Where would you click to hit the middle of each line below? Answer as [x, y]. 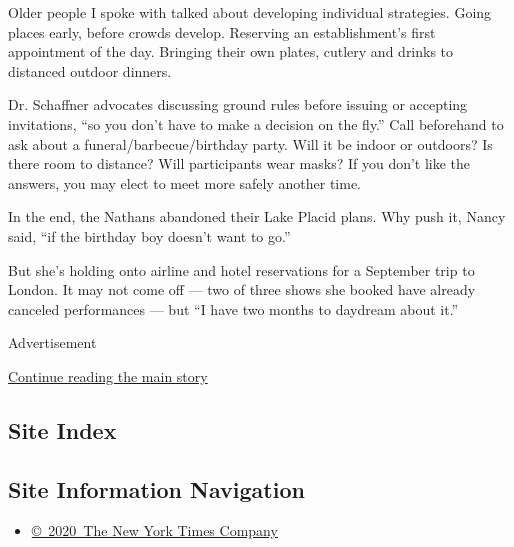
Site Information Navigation [156, 488]
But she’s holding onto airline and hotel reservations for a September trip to [241, 269]
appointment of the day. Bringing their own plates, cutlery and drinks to [231, 51]
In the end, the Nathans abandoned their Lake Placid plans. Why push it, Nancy [257, 216]
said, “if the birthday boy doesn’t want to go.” [149, 235]
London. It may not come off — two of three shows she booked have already [242, 289]
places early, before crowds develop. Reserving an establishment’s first [222, 31]
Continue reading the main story [108, 375]
